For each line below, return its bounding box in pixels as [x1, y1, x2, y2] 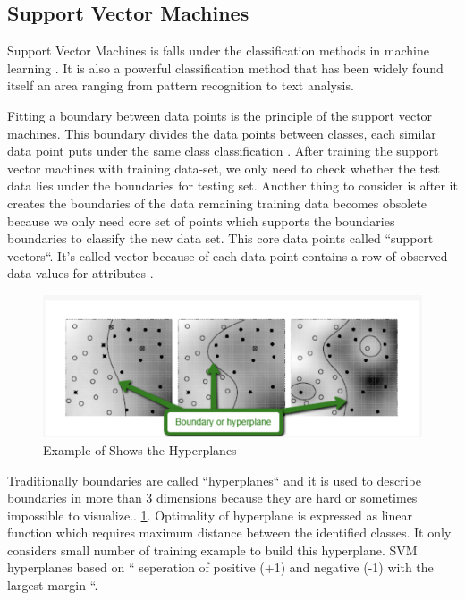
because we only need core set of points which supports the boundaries [7, 211, 395, 230]
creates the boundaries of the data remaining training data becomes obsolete [7, 193, 427, 212]
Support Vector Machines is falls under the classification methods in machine [7, 41, 429, 60]
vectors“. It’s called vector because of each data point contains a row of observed [7, 246, 448, 265]
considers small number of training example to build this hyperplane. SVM [7, 540, 418, 559]
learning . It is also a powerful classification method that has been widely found [7, 58, 444, 77]
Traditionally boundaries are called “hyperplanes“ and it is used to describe [7, 470, 422, 489]
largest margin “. [7, 576, 98, 595]
